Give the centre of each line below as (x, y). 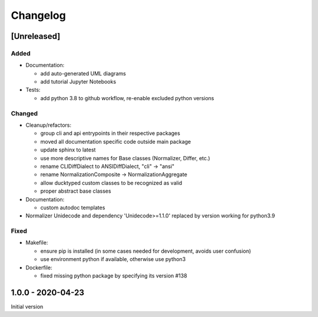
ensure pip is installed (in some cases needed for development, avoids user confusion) (146, 251)
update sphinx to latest (68, 150)
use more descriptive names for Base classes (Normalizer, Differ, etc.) (125, 158)
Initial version (27, 306)
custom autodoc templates (73, 207)
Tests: (33, 90)
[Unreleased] (36, 36)
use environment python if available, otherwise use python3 (113, 259)
